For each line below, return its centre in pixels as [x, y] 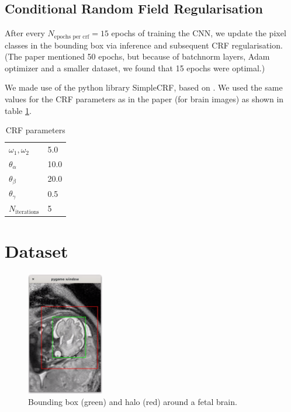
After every [25, 33]
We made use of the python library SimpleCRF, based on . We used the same [144, 87]
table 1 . [18, 110]
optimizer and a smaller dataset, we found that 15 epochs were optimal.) [135, 67]
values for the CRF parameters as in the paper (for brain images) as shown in [144, 99]
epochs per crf [72, 37]
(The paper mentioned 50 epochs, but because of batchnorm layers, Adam [137, 56]
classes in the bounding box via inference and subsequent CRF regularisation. [144, 45]
